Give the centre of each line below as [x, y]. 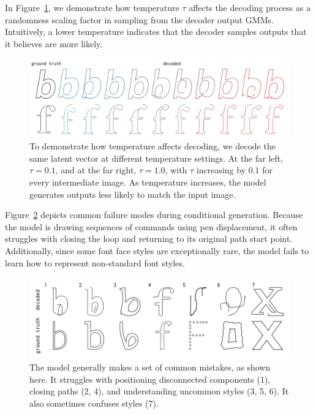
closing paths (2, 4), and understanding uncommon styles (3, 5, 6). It [159, 391]
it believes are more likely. [54, 43]
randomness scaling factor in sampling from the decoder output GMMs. [139, 19]
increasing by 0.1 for [235, 170]
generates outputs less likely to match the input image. [133, 194]
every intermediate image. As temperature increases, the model [148, 182]
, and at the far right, [96, 170]
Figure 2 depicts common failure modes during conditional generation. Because [154, 215]
